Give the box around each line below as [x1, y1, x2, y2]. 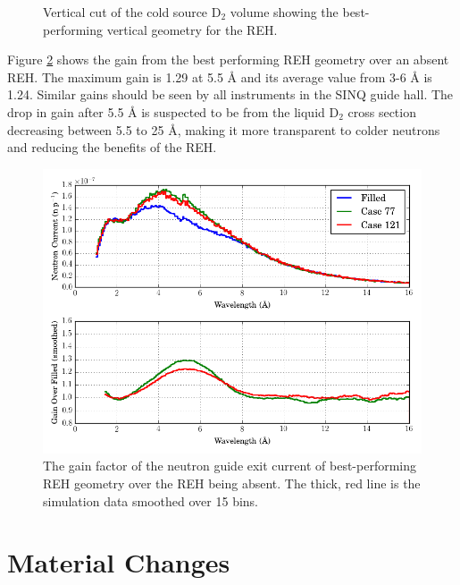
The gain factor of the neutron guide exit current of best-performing [43, 456, 417, 475]
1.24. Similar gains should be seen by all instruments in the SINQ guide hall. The [7, 85, 454, 104]
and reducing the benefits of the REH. [7, 138, 217, 157]
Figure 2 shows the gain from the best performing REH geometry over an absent [7, 50, 449, 69]
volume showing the [230, 3, 339, 21]
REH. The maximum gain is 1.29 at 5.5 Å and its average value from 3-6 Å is [7, 67, 432, 86]
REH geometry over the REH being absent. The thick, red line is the [43, 473, 421, 492]
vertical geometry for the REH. [106, 20, 278, 38]
